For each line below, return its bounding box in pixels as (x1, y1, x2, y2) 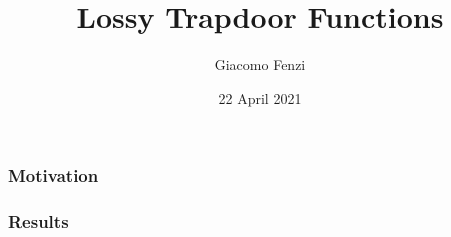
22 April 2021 (218, 87, 302, 108)
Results (8, 209, 69, 234)
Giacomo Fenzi (214, 54, 306, 75)
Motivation (8, 163, 99, 188)
